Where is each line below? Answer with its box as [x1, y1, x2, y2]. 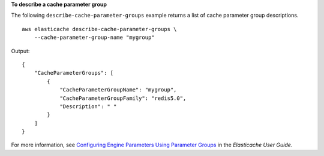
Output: [11, 47, 30, 54]
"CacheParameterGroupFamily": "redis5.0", [59, 94, 187, 102]
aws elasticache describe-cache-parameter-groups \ [22, 26, 177, 32]
